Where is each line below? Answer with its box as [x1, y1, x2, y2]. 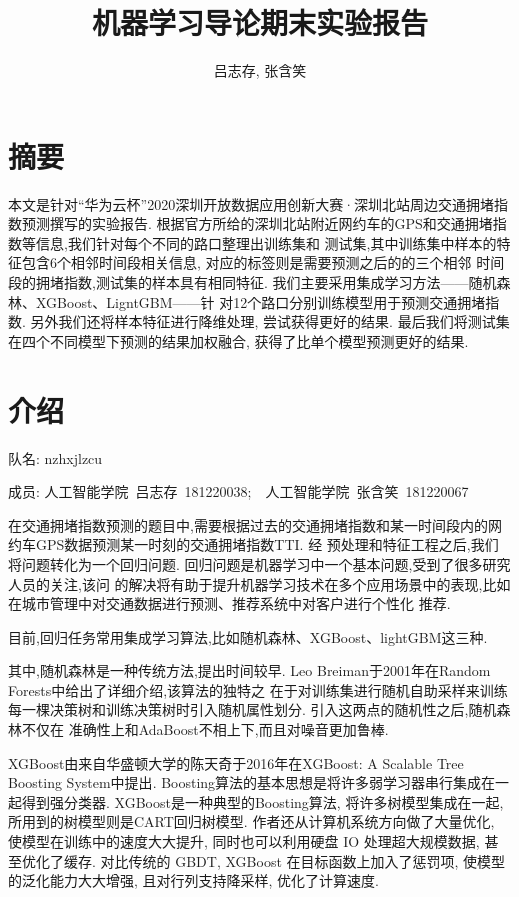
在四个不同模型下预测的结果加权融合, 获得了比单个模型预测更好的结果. [8, 330, 469, 351]
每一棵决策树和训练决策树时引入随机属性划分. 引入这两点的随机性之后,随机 [8, 699, 497, 720]
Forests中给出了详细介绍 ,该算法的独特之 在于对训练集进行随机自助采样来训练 [8, 679, 508, 700]
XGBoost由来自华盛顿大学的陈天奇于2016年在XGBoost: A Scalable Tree [8, 752, 464, 773]
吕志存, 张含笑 [213, 60, 307, 81]
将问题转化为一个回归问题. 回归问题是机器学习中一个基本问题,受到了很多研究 [8, 553, 511, 574]
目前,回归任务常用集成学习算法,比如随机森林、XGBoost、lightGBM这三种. [8, 626, 488, 647]
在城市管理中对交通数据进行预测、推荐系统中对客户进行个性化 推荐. [8, 593, 451, 614]
